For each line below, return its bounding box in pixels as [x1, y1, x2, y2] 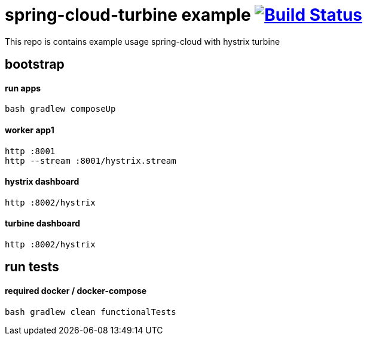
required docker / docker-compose [5, 286, 147, 296]
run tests [5, 259, 59, 275]
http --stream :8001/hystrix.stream [5, 155, 176, 166]
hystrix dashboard [5, 176, 79, 187]
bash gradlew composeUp [5, 104, 116, 114]
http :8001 [5, 146, 56, 156]
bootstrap [5, 57, 65, 72]
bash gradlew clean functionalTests [5, 307, 176, 317]
